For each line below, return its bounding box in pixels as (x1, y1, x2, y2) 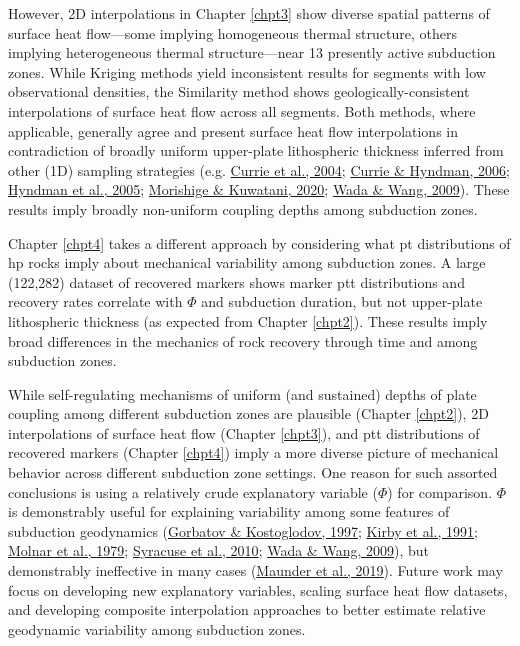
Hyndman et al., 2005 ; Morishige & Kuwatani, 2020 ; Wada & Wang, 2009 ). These (8, 179, 510, 200)
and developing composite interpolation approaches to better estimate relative (8, 599, 486, 620)
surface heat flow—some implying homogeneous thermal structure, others (8, 22, 457, 43)
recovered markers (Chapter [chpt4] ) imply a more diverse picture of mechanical (8, 442, 499, 463)
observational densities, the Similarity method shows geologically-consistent (8, 81, 470, 102)
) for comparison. (387, 481, 493, 502)
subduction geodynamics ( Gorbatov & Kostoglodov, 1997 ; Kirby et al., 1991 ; (8, 520, 478, 541)
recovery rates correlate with (8, 291, 183, 312)
